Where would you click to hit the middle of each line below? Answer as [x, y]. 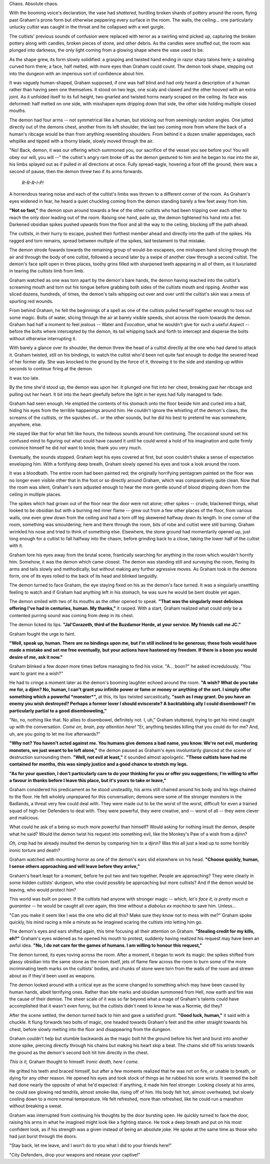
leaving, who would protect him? [43, 890]
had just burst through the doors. [43, 1136]
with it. [16, 546]
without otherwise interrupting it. [43, 338]
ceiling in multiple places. [35, 494]
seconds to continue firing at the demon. [51, 369]
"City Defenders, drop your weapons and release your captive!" [75, 1154]
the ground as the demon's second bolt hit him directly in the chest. [79, 1052]
